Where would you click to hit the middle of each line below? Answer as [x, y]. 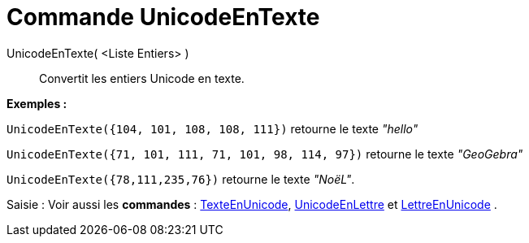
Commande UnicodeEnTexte [163, 17]
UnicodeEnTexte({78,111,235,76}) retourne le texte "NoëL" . [181, 179]
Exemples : [37, 103]
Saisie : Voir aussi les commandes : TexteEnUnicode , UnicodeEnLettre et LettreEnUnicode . [252, 204]
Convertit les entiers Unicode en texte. [142, 78]
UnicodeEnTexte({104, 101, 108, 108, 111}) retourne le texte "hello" [212, 128]
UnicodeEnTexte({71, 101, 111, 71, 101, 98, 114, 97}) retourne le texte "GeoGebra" [265, 154]
